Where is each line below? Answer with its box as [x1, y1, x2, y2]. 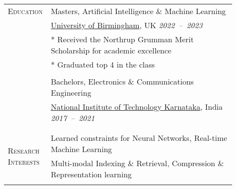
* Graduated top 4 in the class [51, 59, 155, 70]
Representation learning [51, 169, 132, 180]
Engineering [51, 87, 91, 98]
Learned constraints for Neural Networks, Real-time [51, 132, 227, 143]
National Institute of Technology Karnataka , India [51, 101, 223, 112]
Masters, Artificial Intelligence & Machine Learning [51, 5, 226, 17]
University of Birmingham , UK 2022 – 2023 [51, 19, 203, 31]
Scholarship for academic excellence [51, 45, 172, 56]
